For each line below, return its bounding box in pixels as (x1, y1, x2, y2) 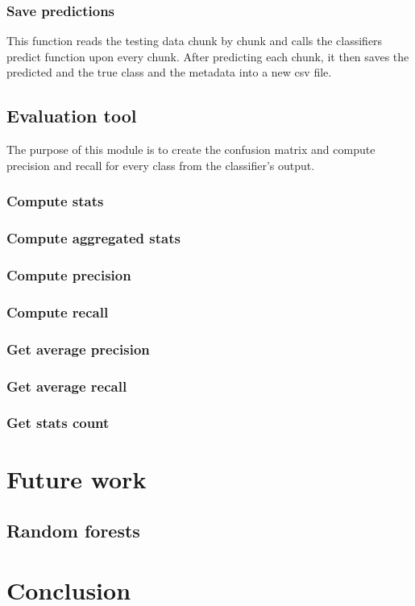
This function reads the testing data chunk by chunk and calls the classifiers (6, 32, 383, 49)
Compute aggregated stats (6, 228, 181, 248)
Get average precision (6, 338, 150, 359)
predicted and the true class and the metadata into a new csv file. (6, 64, 332, 81)
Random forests (6, 518, 140, 543)
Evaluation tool (6, 103, 137, 128)
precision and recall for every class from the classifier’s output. (6, 156, 315, 173)
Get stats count (6, 413, 110, 433)
